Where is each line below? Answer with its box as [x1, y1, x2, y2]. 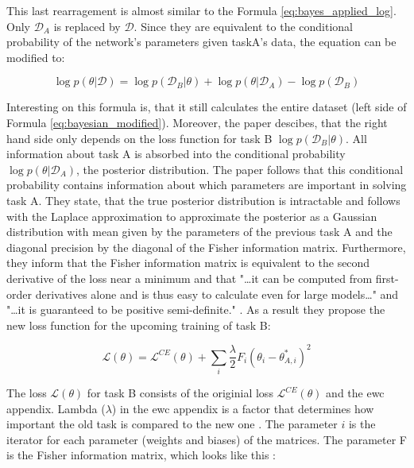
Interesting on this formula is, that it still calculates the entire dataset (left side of [6, 99, 407, 115]
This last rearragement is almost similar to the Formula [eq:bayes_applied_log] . [6, 2, 397, 18]
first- [375, 269, 399, 286]
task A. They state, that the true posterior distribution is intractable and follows [6, 191, 400, 208]
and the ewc [326, 385, 385, 401]
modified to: [6, 48, 65, 65]
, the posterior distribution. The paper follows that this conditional [76, 161, 404, 177]
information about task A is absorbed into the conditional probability [6, 145, 346, 162]
